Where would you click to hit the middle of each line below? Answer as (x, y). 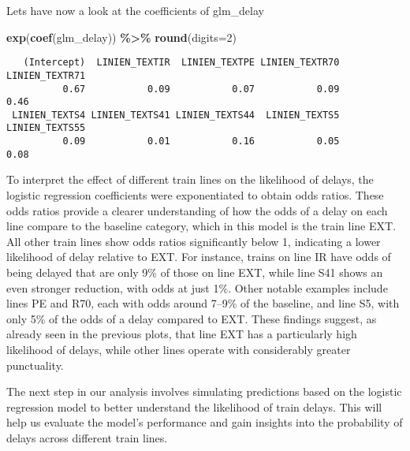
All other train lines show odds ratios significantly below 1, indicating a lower (194, 241)
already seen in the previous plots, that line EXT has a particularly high (182, 334)
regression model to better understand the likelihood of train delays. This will (194, 406)
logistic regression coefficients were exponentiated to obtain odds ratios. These (195, 195)
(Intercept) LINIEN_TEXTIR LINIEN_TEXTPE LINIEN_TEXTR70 (181, 63)
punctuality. (35, 365)
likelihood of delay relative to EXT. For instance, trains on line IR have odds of (199, 257)
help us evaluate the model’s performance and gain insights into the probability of (205, 422)
